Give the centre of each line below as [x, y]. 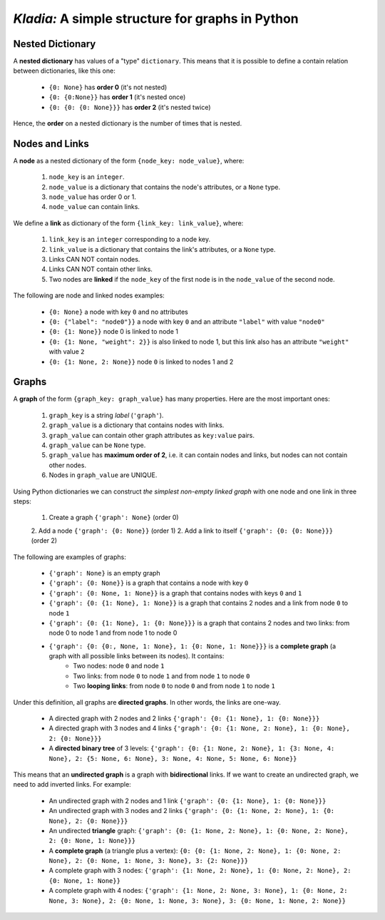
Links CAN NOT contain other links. [101, 269]
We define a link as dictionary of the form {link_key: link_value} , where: [128, 223]
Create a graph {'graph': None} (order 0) [114, 518]
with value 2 [67, 352]
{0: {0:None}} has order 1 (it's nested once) [117, 97]
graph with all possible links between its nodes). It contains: [137, 656]
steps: [22, 501]
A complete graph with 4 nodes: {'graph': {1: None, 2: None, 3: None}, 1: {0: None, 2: [198, 891]
